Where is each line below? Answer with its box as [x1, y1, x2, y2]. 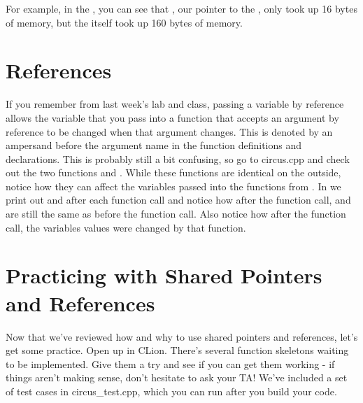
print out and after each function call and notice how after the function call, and [6, 192, 351, 207]
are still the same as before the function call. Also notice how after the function [6, 206, 346, 221]
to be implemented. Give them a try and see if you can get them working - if [6, 356, 335, 371]
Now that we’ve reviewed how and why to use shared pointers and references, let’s [6, 329, 358, 344]
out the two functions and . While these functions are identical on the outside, [6, 165, 341, 180]
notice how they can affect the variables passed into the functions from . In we [6, 178, 341, 193]
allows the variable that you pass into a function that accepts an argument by [6, 110, 339, 125]
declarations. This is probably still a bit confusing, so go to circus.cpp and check [6, 151, 350, 166]
